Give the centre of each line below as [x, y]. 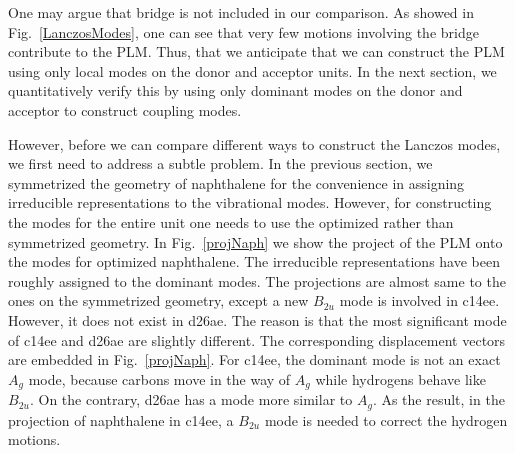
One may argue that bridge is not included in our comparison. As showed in [241, 12]
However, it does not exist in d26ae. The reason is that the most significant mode [257, 319]
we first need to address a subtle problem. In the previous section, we [220, 163]
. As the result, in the [438, 399]
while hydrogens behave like [400, 378]
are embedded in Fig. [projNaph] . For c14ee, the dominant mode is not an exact [254, 359]
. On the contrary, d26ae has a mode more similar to [191, 399]
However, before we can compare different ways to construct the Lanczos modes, [254, 143]
